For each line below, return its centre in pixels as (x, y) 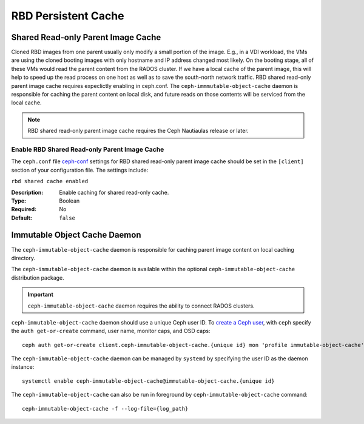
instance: (23, 367)
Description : (27, 192)
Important (41, 295)
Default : (22, 218)
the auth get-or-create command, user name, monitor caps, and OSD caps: (111, 331)
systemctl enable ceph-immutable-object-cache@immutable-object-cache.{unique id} (148, 381)
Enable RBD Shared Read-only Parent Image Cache (88, 149)
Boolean (69, 201)
